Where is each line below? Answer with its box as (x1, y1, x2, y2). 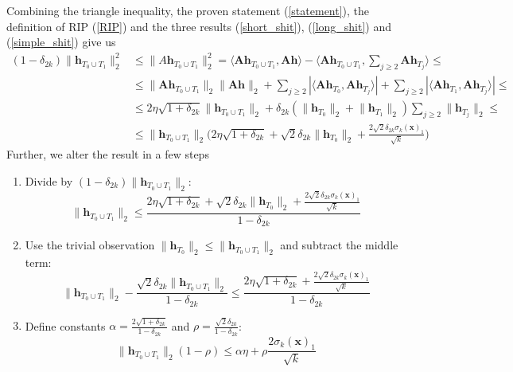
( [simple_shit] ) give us (6, 33, 116, 50)
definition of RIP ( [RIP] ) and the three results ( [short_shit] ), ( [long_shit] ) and (6, 18, 392, 34)
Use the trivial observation (25, 237, 155, 253)
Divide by (25, 172, 73, 189)
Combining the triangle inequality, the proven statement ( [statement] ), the (6, 2, 370, 18)
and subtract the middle (280, 237, 398, 253)
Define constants (25, 317, 106, 334)
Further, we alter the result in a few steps (6, 146, 209, 163)
